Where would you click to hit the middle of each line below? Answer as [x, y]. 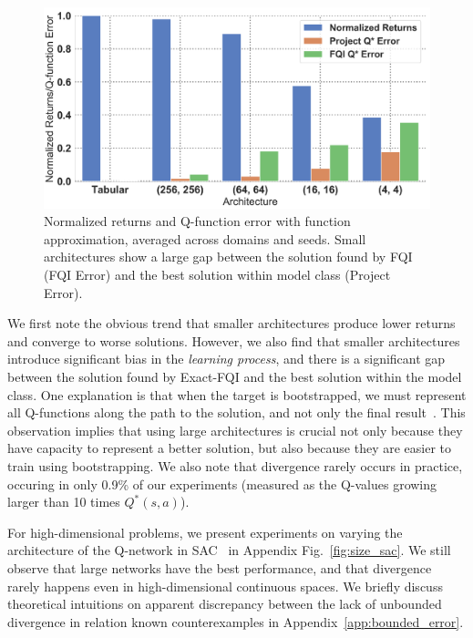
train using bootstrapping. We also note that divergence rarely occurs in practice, [235, 466]
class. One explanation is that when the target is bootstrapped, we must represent [237, 394]
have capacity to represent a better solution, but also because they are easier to [230, 448]
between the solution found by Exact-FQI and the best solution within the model [235, 377]
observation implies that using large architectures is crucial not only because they [235, 430]
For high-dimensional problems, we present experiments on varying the [205, 532]
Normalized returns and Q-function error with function [197, 221]
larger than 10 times [64, 502]
